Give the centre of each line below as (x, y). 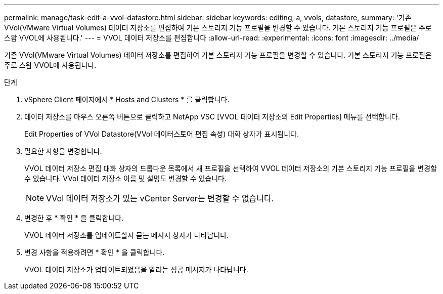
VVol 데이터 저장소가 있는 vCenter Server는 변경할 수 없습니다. (160, 198)
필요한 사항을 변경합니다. (63, 151)
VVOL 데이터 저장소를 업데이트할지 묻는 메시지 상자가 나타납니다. (127, 235)
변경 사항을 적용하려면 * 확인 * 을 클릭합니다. (95, 252)
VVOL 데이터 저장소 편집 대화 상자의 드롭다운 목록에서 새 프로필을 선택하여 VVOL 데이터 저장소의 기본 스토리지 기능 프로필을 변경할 (231, 168)
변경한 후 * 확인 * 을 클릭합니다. (74, 218)
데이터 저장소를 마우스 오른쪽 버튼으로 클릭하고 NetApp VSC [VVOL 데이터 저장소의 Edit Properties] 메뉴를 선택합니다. (212, 117)
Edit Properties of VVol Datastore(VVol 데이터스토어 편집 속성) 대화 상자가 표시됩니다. (162, 134)
